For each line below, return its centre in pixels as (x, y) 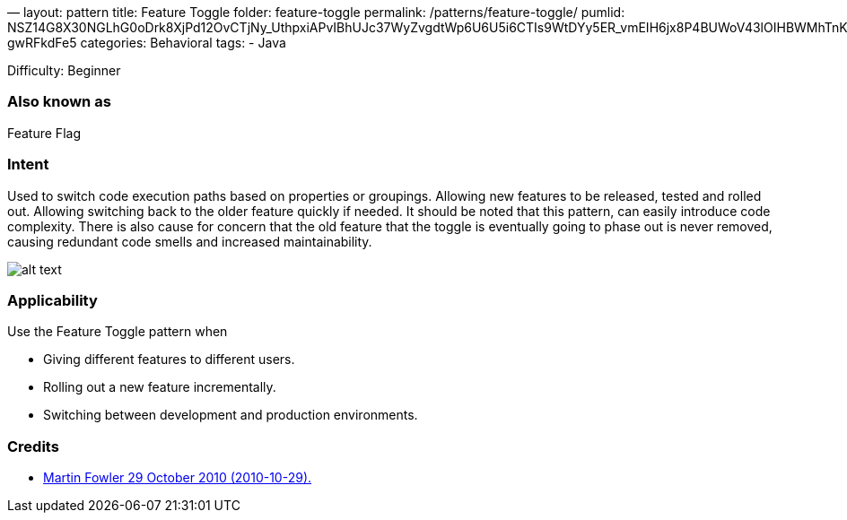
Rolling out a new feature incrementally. (160, 387)
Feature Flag (44, 133)
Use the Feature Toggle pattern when (118, 332)
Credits (33, 446)
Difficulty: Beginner (64, 70)
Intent (28, 165)
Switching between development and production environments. (231, 415)
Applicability (52, 300)
